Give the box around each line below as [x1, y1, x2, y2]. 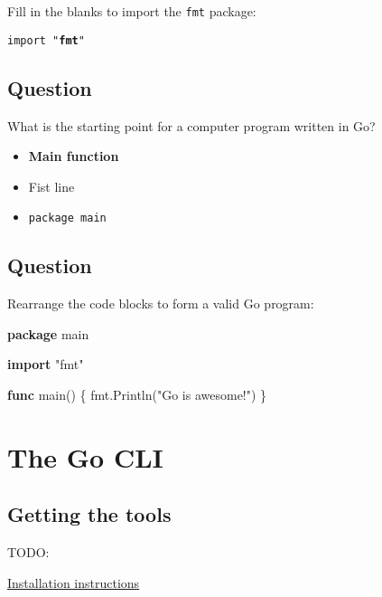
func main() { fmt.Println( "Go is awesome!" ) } [7, 384, 267, 403]
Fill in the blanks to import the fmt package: [7, 2, 256, 20]
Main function [28, 147, 119, 166]
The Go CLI [7, 438, 163, 475]
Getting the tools [7, 500, 172, 528]
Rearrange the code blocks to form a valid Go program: [7, 294, 314, 313]
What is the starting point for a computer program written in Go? [7, 116, 376, 135]
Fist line [28, 176, 75, 195]
